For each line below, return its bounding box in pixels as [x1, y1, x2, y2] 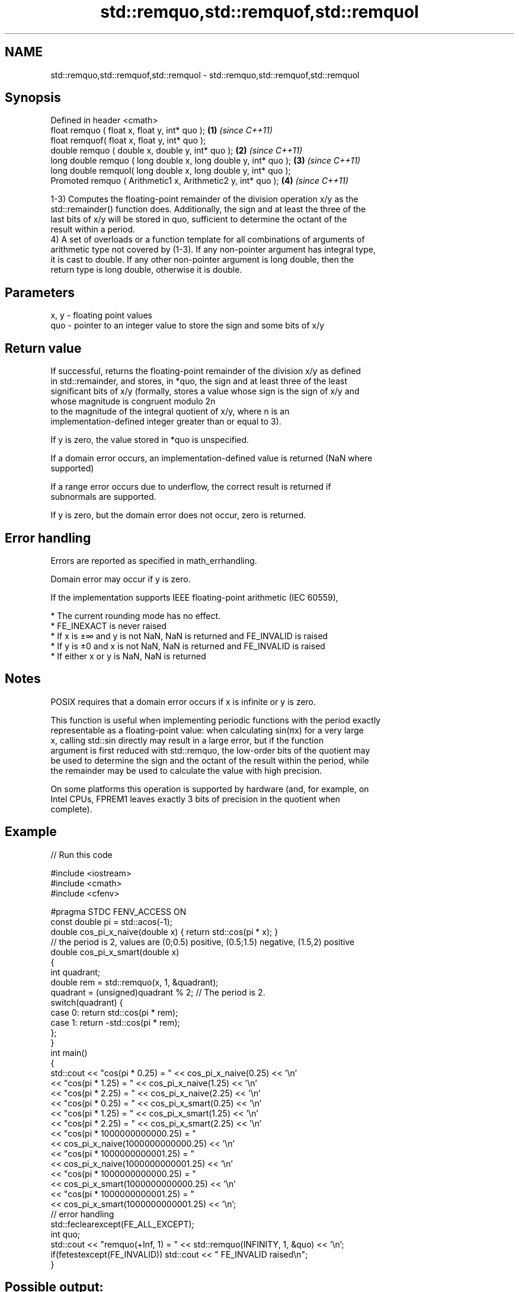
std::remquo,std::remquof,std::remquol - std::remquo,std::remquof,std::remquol [50, 69, 360, 80]
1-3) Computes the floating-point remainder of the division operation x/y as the [50, 194, 358, 205]
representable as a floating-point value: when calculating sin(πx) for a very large [50, 725, 364, 735]
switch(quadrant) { [50, 997, 123, 1007]
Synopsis [5, 90, 61, 106]
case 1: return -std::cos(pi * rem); [50, 1017, 180, 1028]
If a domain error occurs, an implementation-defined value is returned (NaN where [50, 453, 373, 464]
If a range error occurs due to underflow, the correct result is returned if [50, 481, 331, 492]
